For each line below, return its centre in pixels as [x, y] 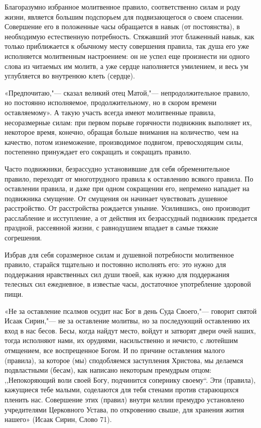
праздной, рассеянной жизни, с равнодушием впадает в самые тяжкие [111, 228]
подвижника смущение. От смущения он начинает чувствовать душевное [116, 198]
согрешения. [23, 238]
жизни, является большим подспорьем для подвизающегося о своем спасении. [124, 16]
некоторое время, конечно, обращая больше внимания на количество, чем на [122, 132]
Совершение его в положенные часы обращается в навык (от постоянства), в [122, 26]
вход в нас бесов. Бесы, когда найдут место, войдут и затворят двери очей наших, [130, 330]
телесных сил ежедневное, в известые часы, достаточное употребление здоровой [128, 284]
